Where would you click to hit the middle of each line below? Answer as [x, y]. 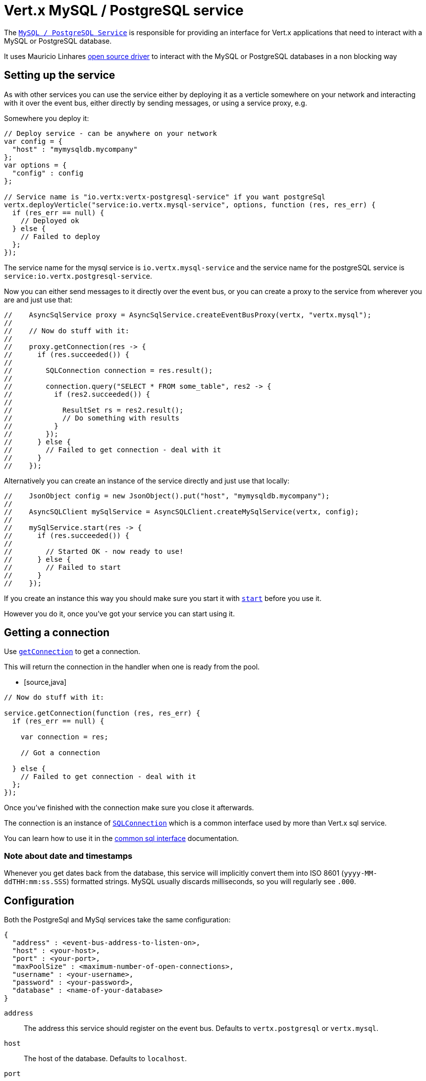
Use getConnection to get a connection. [72, 652]
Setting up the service [60, 75]
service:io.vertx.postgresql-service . [78, 276]
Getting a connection [57, 633]
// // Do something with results [92, 418]
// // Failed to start [63, 567]
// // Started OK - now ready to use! [94, 551]
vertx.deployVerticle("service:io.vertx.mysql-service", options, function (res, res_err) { [190, 205]
